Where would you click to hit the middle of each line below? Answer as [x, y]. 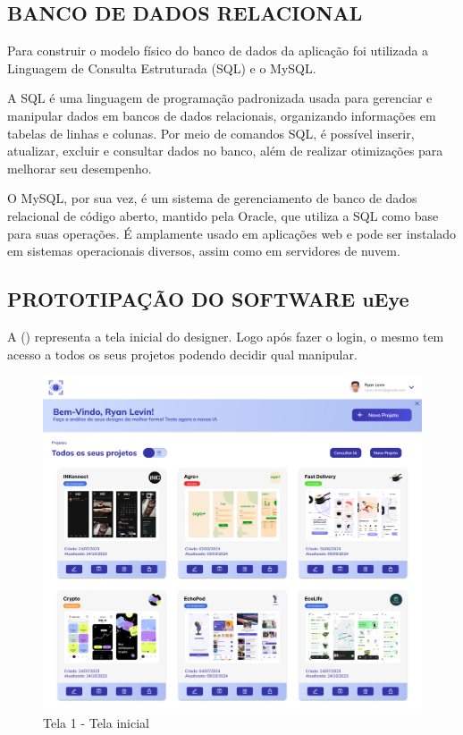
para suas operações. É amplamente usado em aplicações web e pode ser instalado [232, 233]
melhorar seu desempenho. [80, 168]
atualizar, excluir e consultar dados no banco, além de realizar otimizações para [225, 151]
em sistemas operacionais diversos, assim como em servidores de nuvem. [204, 251]
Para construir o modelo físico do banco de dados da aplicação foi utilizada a [218, 51]
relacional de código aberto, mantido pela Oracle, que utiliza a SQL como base [223, 215]
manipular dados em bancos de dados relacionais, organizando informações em [222, 115]
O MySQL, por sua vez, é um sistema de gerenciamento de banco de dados [212, 198]
